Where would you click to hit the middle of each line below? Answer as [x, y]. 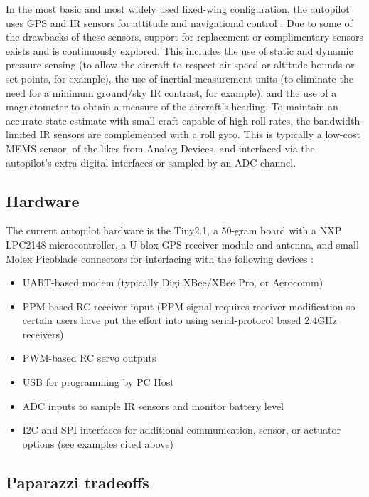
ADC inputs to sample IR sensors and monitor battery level [153, 406]
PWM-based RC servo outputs [89, 358]
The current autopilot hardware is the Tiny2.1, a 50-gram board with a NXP [174, 230]
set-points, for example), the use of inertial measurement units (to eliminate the [180, 78]
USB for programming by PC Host [98, 382]
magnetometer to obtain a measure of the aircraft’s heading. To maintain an [172, 106]
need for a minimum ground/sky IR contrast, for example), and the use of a [171, 92]
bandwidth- [338, 120]
